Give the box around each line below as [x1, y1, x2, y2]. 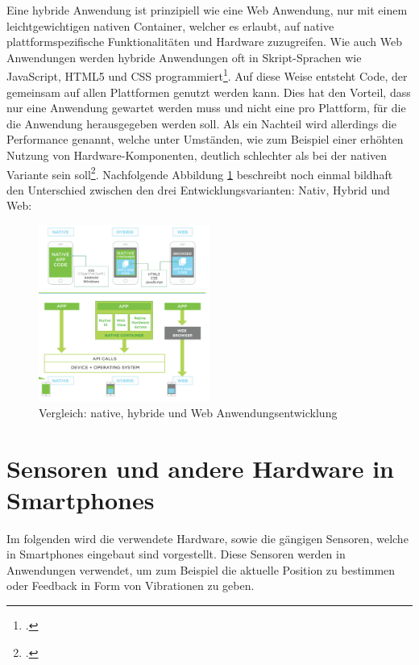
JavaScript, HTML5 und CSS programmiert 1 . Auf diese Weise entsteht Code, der [6, 65, 408, 85]
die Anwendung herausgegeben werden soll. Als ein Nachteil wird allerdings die [6, 115, 396, 132]
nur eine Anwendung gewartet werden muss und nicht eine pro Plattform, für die [6, 99, 406, 116]
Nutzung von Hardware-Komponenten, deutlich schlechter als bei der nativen [6, 147, 388, 163]
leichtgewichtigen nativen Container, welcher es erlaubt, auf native [6, 17, 334, 34]
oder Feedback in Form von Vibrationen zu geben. [6, 577, 255, 594]
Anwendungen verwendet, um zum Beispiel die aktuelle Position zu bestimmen [6, 561, 396, 578]
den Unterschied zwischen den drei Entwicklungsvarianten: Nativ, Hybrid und [6, 181, 390, 198]
